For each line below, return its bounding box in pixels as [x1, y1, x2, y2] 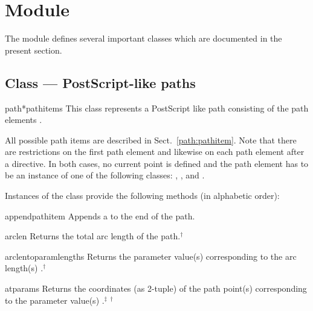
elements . [5, 113, 42, 126]
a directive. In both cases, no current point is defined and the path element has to [5, 157, 309, 169]
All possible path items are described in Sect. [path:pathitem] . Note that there [5, 133, 297, 146]
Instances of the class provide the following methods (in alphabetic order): [5, 189, 280, 202]
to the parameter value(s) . [5, 294, 105, 306]
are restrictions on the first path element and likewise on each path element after [5, 145, 305, 158]
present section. [5, 43, 62, 56]
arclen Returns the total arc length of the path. [5, 230, 181, 242]
